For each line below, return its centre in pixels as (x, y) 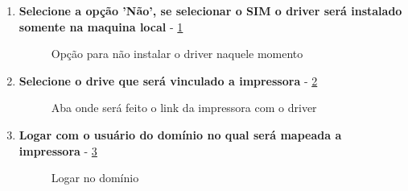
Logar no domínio (95, 178)
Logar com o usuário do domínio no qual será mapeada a (180, 134)
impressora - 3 (58, 150)
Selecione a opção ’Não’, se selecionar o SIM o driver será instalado (210, 10)
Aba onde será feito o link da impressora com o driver (184, 108)
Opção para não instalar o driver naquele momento (177, 54)
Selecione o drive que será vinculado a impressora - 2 (168, 80)
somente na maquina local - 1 (101, 26)
